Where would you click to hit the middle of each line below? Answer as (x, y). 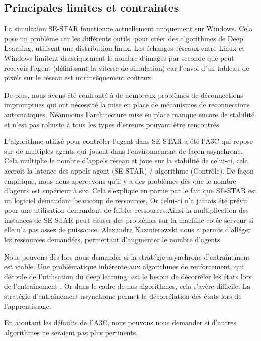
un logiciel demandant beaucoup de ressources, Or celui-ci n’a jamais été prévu (126, 200)
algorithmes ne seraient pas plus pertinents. (71, 332)
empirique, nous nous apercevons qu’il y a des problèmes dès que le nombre (120, 180)
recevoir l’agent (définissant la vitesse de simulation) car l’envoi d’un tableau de (127, 68)
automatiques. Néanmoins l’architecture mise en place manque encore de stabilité (129, 114)
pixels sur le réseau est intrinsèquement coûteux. (79, 78)
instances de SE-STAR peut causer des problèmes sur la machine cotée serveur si (129, 220)
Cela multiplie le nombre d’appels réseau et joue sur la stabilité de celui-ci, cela (126, 161)
